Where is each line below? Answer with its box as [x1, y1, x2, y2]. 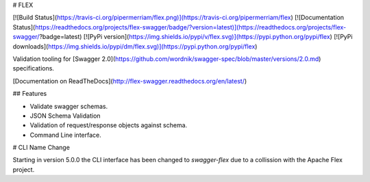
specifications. [12, 64, 55, 73]
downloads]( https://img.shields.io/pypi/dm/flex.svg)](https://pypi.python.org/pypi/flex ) [12, 42, 258, 51]
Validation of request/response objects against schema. [29, 121, 188, 129]
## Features [12, 90, 47, 98]
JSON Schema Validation [29, 112, 101, 120]
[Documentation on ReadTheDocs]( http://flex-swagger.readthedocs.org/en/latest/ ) [12, 77, 247, 85]
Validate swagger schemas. [29, 102, 108, 110]
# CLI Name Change [12, 144, 70, 152]
